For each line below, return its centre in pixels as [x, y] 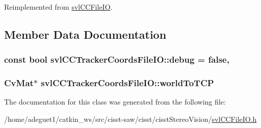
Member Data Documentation [85, 34]
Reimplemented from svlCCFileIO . [58, 7]
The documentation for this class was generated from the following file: [115, 102]
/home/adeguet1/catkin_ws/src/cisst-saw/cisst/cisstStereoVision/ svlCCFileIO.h [130, 119]
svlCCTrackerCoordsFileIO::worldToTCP [127, 83]
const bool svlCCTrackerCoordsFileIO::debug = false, [117, 59]
